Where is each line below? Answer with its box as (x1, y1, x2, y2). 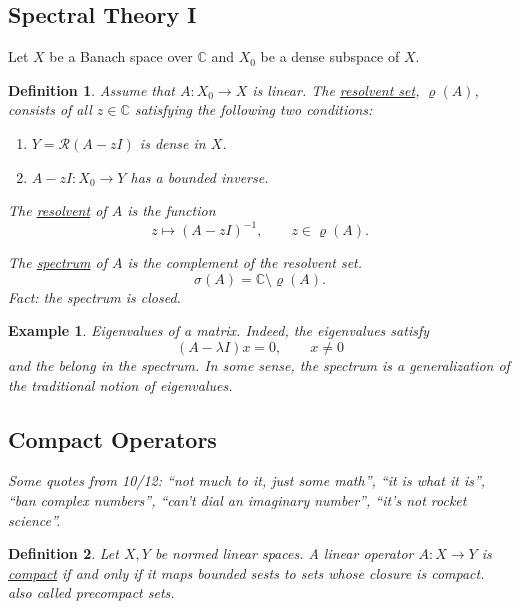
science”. (8, 509, 61, 530)
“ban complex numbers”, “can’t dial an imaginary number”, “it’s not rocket (8, 490, 467, 511)
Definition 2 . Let (8, 543, 119, 564)
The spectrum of (8, 252, 107, 273)
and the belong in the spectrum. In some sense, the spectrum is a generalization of (8, 355, 510, 376)
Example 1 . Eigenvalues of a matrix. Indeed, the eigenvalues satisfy (8, 320, 430, 341)
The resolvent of (8, 200, 107, 221)
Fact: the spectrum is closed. (8, 286, 181, 307)
